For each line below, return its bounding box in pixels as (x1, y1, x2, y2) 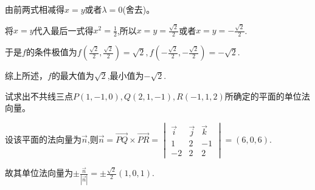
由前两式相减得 (5, 3, 64, 15)
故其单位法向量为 (5, 166, 73, 179)
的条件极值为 (26, 46, 77, 58)
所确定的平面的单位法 (224, 89, 310, 102)
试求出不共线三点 (5, 89, 73, 102)
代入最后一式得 (33, 24, 94, 36)
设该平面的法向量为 (5, 132, 81, 145)
